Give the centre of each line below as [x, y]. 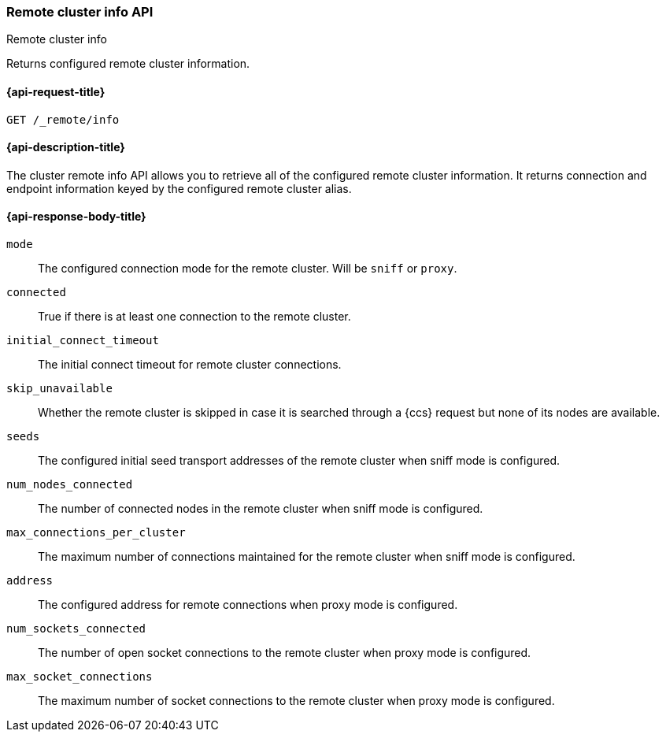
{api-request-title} [56, 91]
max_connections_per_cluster [96, 533]
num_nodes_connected [70, 485]
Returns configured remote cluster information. [128, 64]
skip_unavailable [59, 389]
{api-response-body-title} [76, 217]
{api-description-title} [66, 147]
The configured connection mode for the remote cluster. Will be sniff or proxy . [248, 269]
